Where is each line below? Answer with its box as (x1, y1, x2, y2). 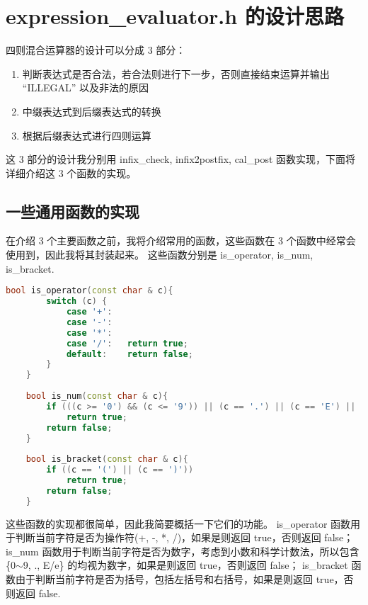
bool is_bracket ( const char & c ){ (25, 454, 188, 465)
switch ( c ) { (46, 296, 108, 307)
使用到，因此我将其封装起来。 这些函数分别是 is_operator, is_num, (6, 247, 314, 262)
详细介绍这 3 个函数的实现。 (6, 165, 137, 180)
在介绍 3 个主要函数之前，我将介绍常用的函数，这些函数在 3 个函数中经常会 (6, 233, 356, 248)
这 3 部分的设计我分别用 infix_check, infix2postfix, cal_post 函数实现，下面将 (6, 152, 356, 166)
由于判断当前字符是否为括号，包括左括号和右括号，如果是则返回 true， (15, 572, 344, 587)
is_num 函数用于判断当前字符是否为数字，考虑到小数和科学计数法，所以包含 (6, 543, 360, 558)
